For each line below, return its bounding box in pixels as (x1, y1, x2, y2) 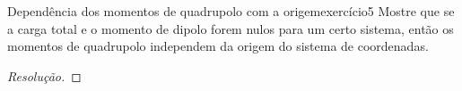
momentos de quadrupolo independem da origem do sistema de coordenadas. (7, 37, 429, 55)
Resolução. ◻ (7, 66, 82, 85)
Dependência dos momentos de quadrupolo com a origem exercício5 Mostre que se (7, 2, 455, 20)
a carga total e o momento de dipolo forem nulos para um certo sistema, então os (7, 19, 454, 37)
